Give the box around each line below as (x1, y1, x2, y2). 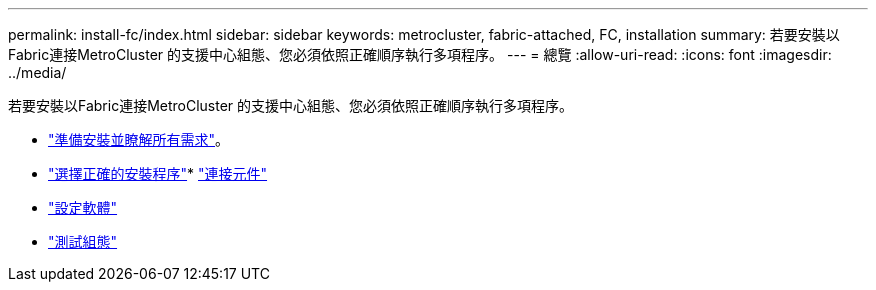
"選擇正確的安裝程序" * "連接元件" (48, 165, 268, 182)
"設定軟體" (48, 199, 118, 216)
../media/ (8, 64, 67, 81)
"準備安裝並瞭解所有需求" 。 (48, 131, 230, 148)
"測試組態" (48, 233, 118, 250)
